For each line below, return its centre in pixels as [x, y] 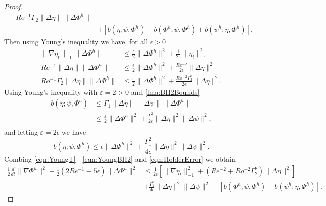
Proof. [13, 6]
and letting [21, 132]
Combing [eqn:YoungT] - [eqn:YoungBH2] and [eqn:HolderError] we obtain [120, 158]
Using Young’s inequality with [51, 92]
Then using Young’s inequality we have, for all [76, 42]
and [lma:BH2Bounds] [165, 92]
